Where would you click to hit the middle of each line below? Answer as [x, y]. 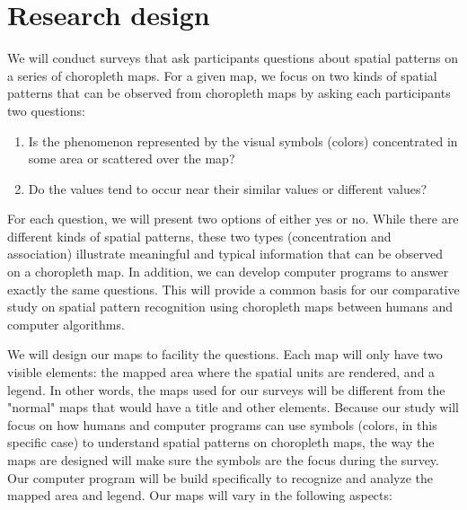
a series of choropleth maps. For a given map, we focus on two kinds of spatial [222, 75]
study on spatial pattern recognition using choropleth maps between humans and [230, 307]
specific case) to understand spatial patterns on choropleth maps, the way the [221, 442]
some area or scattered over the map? [132, 158]
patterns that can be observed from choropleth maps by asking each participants [229, 93]
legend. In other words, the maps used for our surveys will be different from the [226, 389]
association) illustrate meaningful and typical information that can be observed [225, 254]
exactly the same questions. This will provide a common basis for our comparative [233, 289]
